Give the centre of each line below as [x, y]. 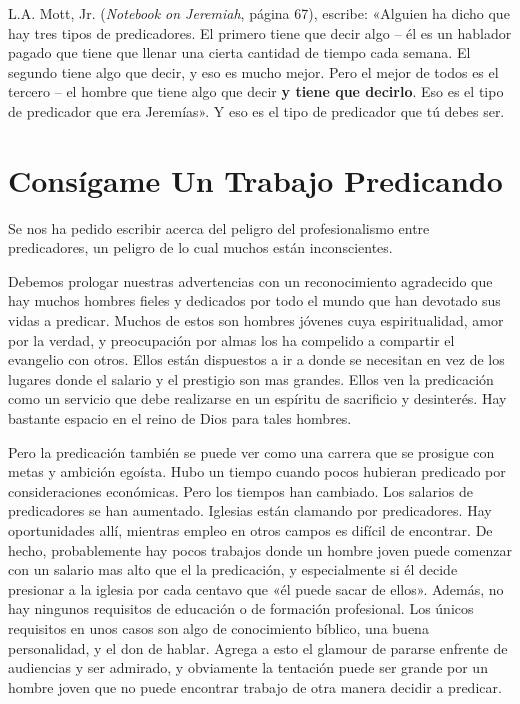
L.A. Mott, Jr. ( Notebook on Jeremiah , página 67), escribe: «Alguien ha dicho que [259, 13]
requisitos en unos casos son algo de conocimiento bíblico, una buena [218, 627]
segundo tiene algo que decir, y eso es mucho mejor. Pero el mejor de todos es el [253, 71]
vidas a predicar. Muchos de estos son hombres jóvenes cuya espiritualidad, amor [256, 320]
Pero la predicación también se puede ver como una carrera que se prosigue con [251, 451]
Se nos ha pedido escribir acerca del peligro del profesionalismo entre [219, 227]
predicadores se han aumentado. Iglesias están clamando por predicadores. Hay [250, 510]
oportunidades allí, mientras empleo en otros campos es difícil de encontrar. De [250, 530]
